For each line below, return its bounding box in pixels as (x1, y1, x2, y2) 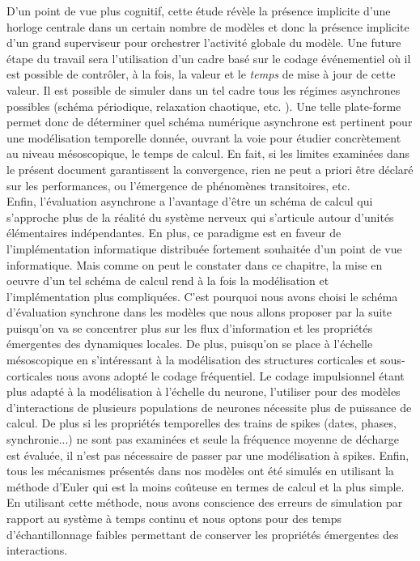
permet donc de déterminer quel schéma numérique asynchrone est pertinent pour (6, 113, 413, 130)
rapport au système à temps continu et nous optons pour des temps (6, 510, 342, 526)
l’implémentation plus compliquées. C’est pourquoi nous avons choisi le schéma (6, 287, 398, 304)
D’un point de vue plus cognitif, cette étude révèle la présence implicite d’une (6, 2, 391, 19)
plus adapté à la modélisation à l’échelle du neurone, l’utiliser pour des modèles (6, 383, 401, 400)
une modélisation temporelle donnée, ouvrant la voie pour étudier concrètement (6, 129, 401, 146)
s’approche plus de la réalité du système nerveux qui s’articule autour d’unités (6, 208, 394, 225)
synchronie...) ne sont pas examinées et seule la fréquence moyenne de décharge (6, 431, 399, 448)
